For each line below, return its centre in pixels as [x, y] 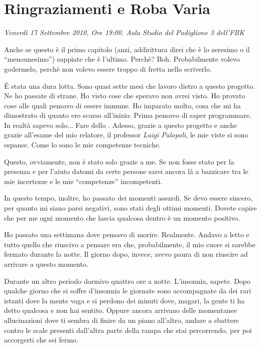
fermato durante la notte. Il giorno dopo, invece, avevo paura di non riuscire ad [126, 254]
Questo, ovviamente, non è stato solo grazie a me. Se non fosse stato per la [119, 161]
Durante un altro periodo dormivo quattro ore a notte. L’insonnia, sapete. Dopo [127, 281]
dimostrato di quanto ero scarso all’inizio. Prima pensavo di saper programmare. [128, 115]
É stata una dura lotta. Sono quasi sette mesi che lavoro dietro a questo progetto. [130, 85]
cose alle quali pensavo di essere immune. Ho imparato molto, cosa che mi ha [122, 105]
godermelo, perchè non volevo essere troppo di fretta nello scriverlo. [108, 68]
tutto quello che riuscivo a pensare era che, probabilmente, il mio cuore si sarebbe [130, 244]
